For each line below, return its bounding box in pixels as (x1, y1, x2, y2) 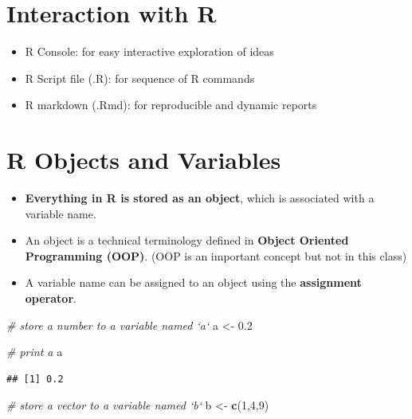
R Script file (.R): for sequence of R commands (25, 69, 255, 86)
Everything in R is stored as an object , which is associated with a (25, 190, 375, 206)
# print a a (6, 343, 63, 360)
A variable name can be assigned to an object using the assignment (25, 274, 362, 291)
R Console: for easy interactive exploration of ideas (25, 43, 274, 60)
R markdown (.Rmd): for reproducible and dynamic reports (25, 96, 317, 113)
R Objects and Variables (6, 143, 281, 176)
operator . (25, 290, 77, 306)
